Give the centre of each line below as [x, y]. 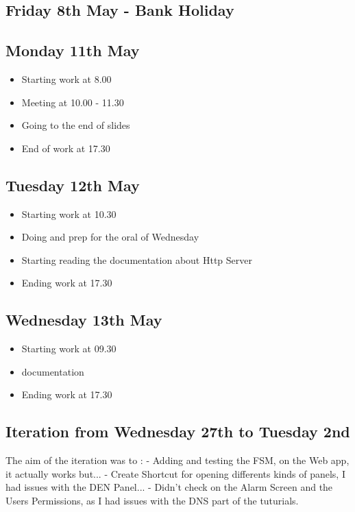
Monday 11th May [73, 50]
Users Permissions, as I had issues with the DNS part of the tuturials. [152, 500]
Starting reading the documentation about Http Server [137, 259]
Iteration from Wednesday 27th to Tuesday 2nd [178, 431]
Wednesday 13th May [84, 320]
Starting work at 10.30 [69, 214]
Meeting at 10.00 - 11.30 [73, 102]
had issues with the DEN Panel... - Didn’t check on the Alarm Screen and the [169, 487]
